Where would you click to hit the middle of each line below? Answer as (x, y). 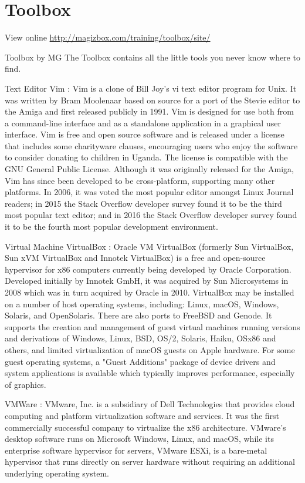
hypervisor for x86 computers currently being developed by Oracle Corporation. (148, 269)
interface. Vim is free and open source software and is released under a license (145, 134)
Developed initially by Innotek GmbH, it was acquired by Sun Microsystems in (147, 281)
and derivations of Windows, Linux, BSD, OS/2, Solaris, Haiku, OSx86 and (140, 338)
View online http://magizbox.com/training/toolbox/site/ (108, 37)
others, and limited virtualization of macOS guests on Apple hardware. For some (150, 349)
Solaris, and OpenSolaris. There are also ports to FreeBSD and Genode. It (138, 315)
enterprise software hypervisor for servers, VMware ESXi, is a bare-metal (136, 450)
